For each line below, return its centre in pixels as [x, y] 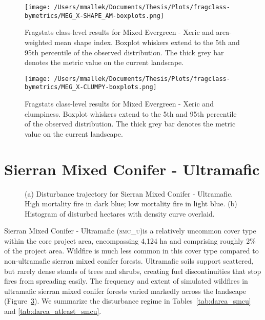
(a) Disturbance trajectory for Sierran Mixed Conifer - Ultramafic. [129, 193]
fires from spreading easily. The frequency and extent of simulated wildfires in [126, 281]
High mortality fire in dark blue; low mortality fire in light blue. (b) [131, 204]
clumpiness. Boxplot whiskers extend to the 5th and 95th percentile [131, 113]
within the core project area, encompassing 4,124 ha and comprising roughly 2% [130, 240]
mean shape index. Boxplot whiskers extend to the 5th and [147, 42]
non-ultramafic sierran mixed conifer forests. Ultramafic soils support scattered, [129, 261]
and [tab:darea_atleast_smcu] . [53, 311]
